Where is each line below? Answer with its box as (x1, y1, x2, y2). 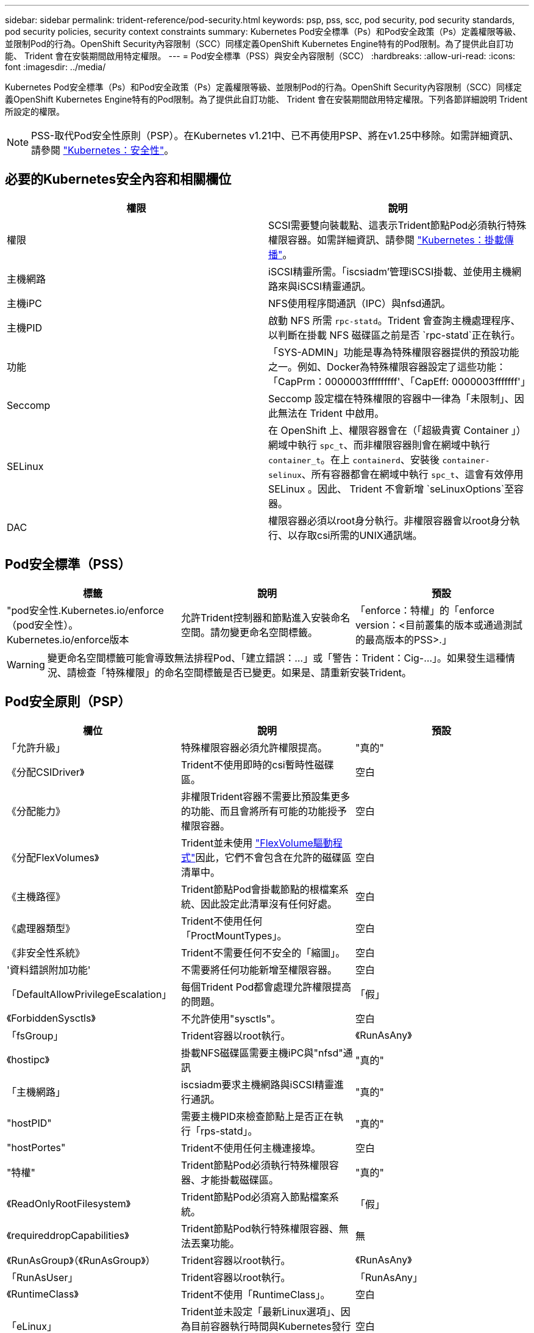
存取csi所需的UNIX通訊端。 (297, 529, 422, 541)
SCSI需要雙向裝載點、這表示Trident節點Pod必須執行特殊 (268, 219, 527, 231)
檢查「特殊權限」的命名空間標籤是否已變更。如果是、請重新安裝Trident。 (76, 666, 412, 679)
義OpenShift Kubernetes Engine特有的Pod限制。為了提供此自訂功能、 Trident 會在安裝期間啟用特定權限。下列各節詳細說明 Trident (5, 94, 528, 104)
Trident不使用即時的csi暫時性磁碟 (180, 758, 334, 771)
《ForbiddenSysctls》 (7, 1011, 96, 1024)
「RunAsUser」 (7, 1271, 78, 1284)
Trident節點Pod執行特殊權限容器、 (180, 1222, 339, 1235)
